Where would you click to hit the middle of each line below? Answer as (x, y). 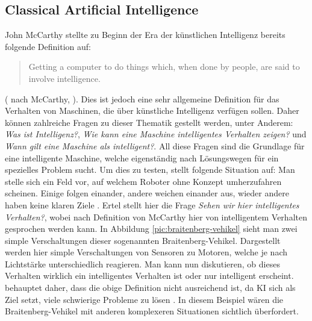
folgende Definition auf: (48, 46)
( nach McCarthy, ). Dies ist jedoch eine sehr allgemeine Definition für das (142, 98)
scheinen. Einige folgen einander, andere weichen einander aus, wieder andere (147, 193)
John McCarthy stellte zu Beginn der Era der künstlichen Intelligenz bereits (145, 35)
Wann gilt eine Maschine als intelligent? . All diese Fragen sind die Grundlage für (155, 145)
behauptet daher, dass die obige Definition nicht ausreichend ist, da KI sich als (150, 288)
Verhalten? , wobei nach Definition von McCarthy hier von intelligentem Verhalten (156, 217)
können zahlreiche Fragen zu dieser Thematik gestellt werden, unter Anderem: (149, 122)
